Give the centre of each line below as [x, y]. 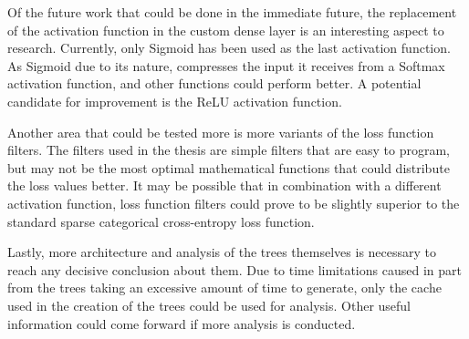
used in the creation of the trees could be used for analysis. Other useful [209, 305]
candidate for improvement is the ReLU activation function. [175, 101]
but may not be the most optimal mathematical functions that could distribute [229, 167]
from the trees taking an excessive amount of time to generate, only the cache [224, 288]
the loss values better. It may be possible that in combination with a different [224, 185]
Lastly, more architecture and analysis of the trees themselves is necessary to [222, 252]
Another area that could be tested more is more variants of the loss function [221, 132]
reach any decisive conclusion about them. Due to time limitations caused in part [234, 269]
